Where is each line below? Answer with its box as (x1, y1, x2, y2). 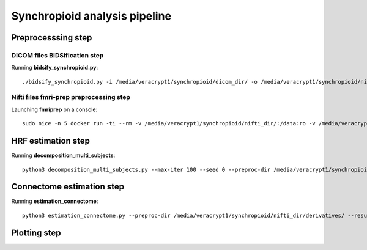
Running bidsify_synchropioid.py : (11, 64, 98, 72)
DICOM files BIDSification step (11, 51, 104, 59)
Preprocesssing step (11, 32, 92, 43)
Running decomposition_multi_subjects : (11, 152, 116, 159)
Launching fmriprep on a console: (11, 106, 98, 113)
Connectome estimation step (11, 182, 125, 192)
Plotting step (11, 227, 61, 238)
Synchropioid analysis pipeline (11, 9, 171, 23)
